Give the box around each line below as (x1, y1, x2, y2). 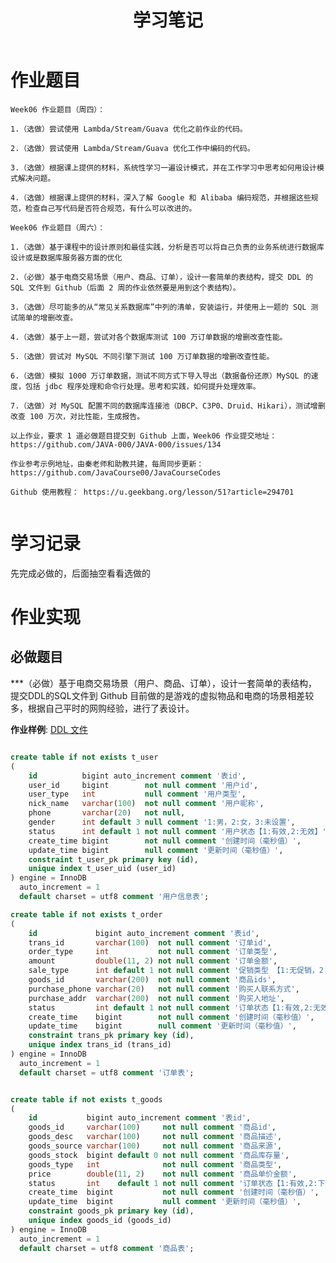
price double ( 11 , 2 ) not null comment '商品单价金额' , (28, 1169, 298, 1179)
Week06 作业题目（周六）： (10, 222, 106, 233)
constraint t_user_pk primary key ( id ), (28, 854, 199, 865)
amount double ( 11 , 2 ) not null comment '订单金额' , (28, 956, 278, 966)
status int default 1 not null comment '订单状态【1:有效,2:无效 (28, 1002, 329, 1013)
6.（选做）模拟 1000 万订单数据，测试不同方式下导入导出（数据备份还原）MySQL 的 (10, 371, 312, 381)
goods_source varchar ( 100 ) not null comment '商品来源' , (28, 1141, 283, 1151)
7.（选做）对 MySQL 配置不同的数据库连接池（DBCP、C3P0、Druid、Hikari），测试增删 (10, 401, 326, 411)
